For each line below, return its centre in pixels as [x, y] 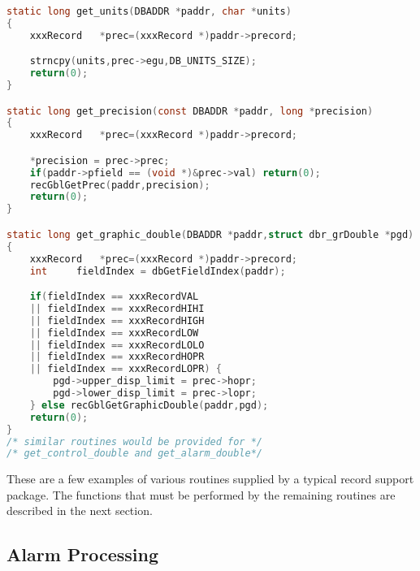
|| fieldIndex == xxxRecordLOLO [117, 345]
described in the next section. [80, 510]
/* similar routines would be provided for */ [134, 441]
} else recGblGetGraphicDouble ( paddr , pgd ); [149, 405]
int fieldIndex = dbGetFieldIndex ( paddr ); [158, 271]
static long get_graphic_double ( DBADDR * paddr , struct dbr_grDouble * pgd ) [210, 234]
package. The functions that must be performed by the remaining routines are [201, 494]
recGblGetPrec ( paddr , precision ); [120, 185]
